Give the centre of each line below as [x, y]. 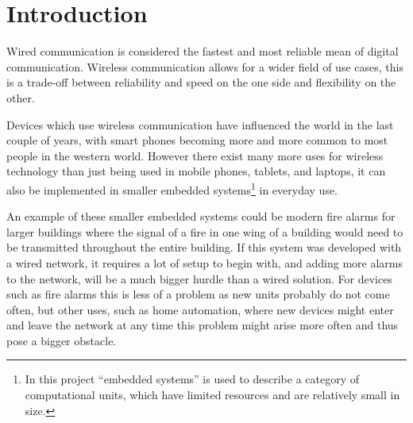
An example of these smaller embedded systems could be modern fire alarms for [201, 216]
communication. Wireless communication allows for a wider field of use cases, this [205, 66]
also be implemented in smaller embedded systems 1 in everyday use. [172, 188]
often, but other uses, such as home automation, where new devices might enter [200, 309]
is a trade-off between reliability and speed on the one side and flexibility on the [201, 82]
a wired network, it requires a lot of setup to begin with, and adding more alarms [205, 262]
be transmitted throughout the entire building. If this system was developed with [204, 247]
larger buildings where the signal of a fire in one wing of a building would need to [205, 231]
